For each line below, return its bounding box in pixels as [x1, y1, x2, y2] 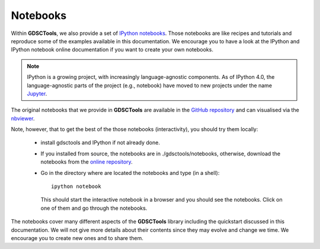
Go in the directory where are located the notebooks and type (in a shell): [40, 169, 220, 176]
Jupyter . [27, 90, 47, 97]
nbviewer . [11, 114, 35, 122]
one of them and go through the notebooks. [40, 205, 148, 212]
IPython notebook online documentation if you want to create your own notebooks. [11, 46, 213, 53]
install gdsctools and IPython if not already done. [40, 139, 160, 146]
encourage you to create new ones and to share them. [11, 234, 143, 241]
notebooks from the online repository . [40, 158, 133, 165]
